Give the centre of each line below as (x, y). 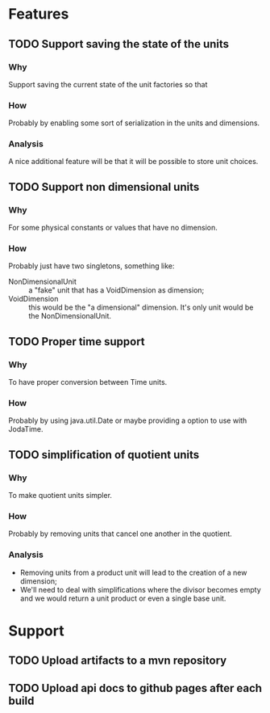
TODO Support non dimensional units (104, 187)
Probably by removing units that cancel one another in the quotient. (120, 534)
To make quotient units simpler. (60, 496)
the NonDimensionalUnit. (70, 316)
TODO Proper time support (77, 342)
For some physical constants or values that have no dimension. (113, 228)
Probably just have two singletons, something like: (91, 266)
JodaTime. (26, 429)
